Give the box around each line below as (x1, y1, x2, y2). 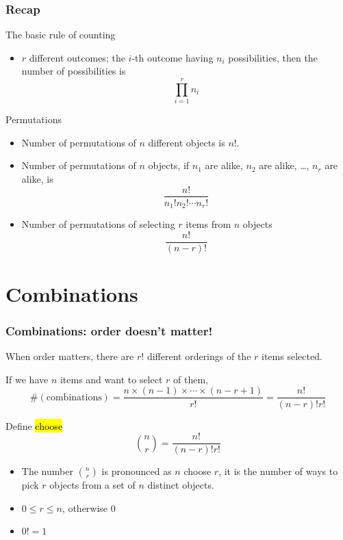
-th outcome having (131, 50, 214, 64)
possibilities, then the (228, 50, 318, 64)
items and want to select (60, 372, 163, 386)
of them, (173, 372, 208, 386)
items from (186, 217, 231, 231)
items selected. (262, 349, 322, 363)
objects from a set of (49, 478, 136, 492)
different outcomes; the (29, 50, 125, 64)
